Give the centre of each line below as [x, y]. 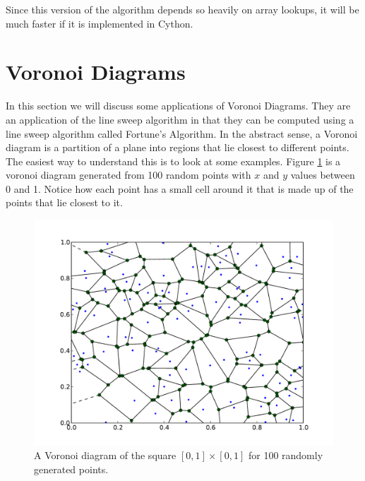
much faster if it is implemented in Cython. [100, 23]
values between [323, 175]
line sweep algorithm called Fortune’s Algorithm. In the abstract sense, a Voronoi [182, 133]
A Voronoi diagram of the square [105, 455]
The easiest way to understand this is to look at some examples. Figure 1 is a [173, 161]
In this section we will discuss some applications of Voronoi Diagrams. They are [178, 106]
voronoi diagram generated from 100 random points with [128, 175]
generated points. [71, 469]
